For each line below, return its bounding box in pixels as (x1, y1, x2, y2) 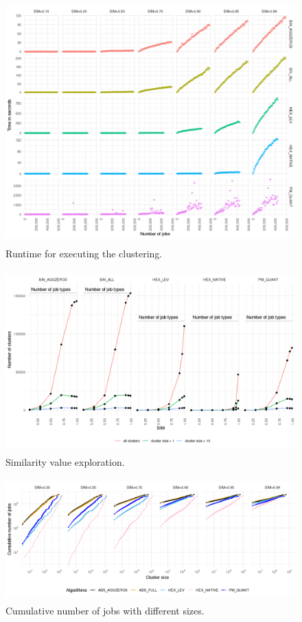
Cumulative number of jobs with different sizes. (5, 603, 205, 617)
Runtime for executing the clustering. (5, 246, 163, 260)
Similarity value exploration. (5, 455, 125, 469)
